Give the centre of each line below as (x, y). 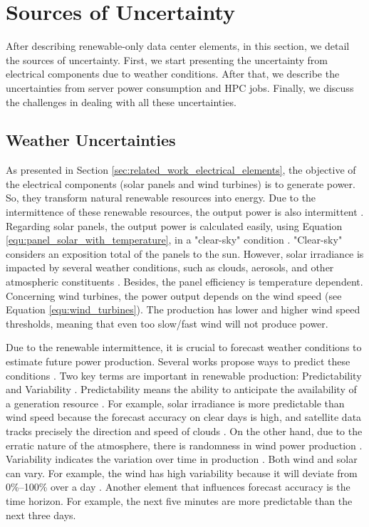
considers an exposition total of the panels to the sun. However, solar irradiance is (185, 253)
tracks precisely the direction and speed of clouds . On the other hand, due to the (184, 431)
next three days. (41, 515)
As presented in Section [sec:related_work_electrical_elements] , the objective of (181, 170)
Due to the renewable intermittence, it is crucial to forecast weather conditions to (184, 347)
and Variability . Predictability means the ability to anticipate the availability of (181, 389)
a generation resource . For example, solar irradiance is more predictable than (175, 403)
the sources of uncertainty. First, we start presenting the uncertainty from (167, 59)
